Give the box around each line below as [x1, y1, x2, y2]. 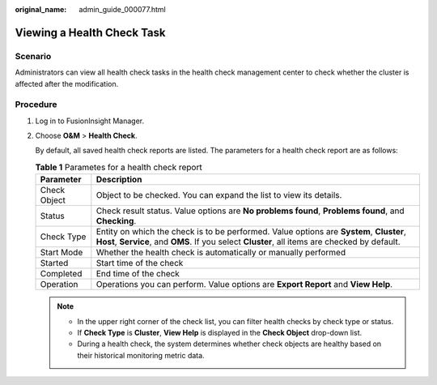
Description [95, 174, 142, 186]
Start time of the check [95, 258, 184, 269]
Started [40, 258, 69, 269]
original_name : [15, 5, 67, 14]
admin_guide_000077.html [78, 5, 166, 14]
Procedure [15, 99, 57, 110]
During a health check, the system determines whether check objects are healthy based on [77, 339, 382, 349]
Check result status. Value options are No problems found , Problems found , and [95, 205, 405, 216]
